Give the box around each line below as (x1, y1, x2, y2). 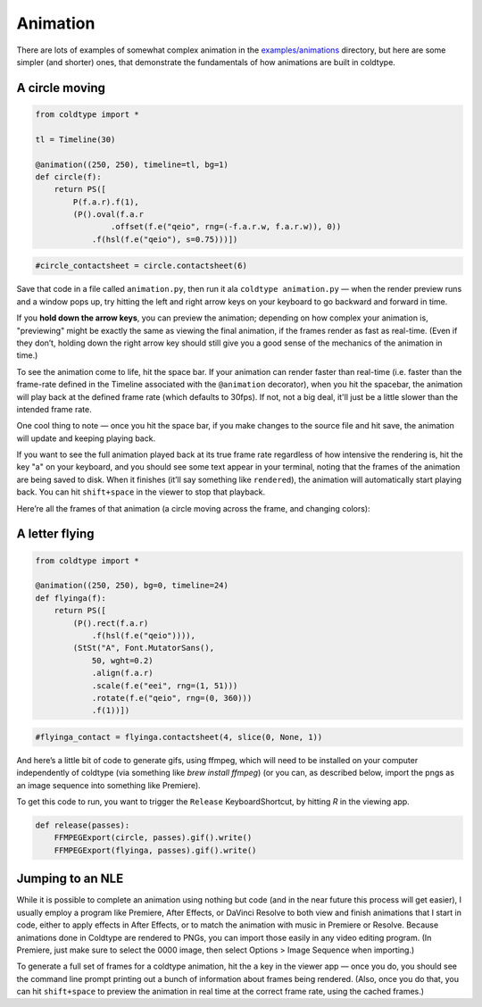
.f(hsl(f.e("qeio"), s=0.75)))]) (91, 234, 238, 245)
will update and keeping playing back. (16, 433, 156, 444)
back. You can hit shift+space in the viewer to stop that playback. (16, 487, 266, 497)
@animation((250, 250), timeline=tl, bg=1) (35, 159, 229, 170)
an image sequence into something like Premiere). (16, 779, 201, 790)
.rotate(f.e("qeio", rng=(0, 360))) (91, 693, 253, 703)
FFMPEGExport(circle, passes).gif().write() (54, 833, 253, 843)
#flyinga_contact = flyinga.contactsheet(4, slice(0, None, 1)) (35, 732, 323, 742)
